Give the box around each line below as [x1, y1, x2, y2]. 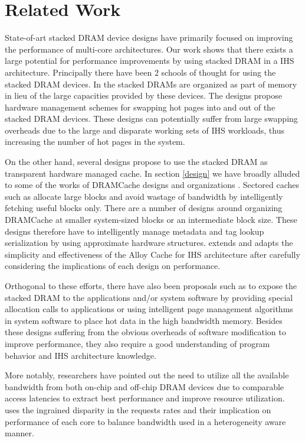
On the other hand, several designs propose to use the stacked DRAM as [5, 155, 268, 168]
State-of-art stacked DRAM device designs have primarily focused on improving [5, 31, 293, 44]
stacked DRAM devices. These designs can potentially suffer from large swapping [5, 112, 298, 125]
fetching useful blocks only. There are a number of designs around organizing [5, 202, 283, 214]
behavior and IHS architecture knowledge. [5, 349, 156, 361]
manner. [5, 427, 34, 439]
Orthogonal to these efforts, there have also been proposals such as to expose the [5, 280, 297, 291]
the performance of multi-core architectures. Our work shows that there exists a [5, 43, 293, 55]
